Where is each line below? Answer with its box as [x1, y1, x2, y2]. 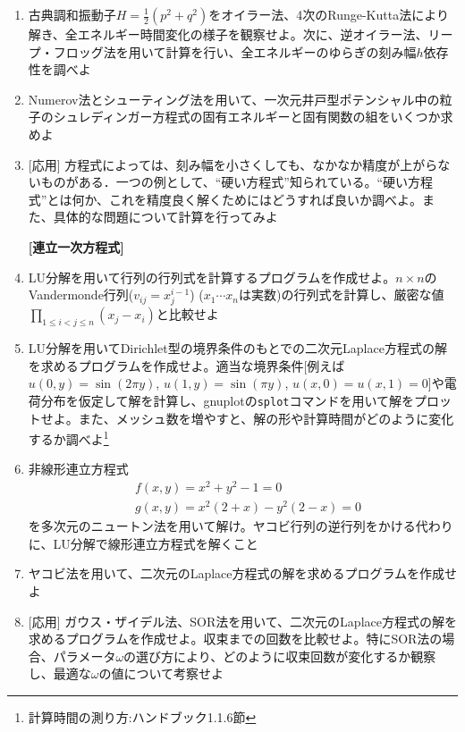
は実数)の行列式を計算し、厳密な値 [238, 285, 444, 304]
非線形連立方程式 [28, 459, 129, 478]
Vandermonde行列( [28, 285, 134, 304]
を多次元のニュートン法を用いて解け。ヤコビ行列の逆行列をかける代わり [28, 517, 453, 535]
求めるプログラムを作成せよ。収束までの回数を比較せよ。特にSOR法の [28, 629, 443, 648]
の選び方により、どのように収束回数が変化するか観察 [123, 646, 436, 665]
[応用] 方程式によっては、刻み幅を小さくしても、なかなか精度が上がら [28, 155, 438, 173]
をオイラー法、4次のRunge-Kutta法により [208, 5, 449, 23]
